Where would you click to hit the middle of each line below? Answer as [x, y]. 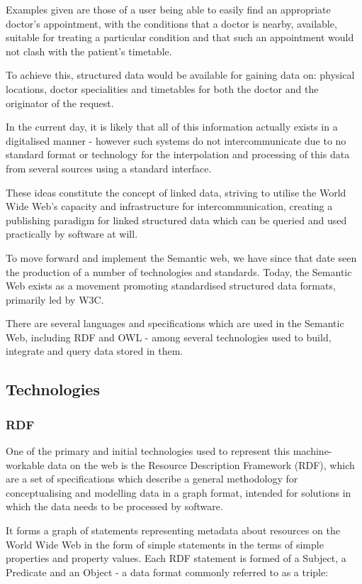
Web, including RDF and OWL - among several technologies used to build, [169, 337]
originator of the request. [60, 103]
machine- [312, 451]
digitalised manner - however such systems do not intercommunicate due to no [176, 140]
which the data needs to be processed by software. [114, 506]
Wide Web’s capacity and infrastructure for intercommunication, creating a [169, 206]
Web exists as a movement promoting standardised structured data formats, [171, 286]
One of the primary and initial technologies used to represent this [148, 451]
